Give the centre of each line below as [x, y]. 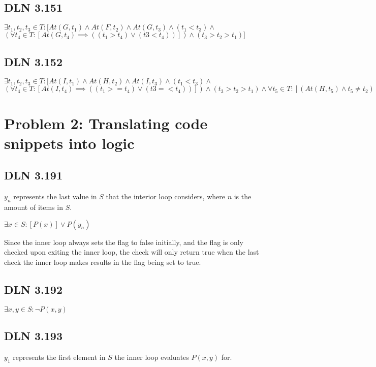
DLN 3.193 [33, 335]
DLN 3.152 [33, 61]
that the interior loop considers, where [165, 196]
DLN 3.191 [33, 175]
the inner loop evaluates [152, 357]
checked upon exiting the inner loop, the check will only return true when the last [132, 252]
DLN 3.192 [33, 289]
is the [243, 196]
